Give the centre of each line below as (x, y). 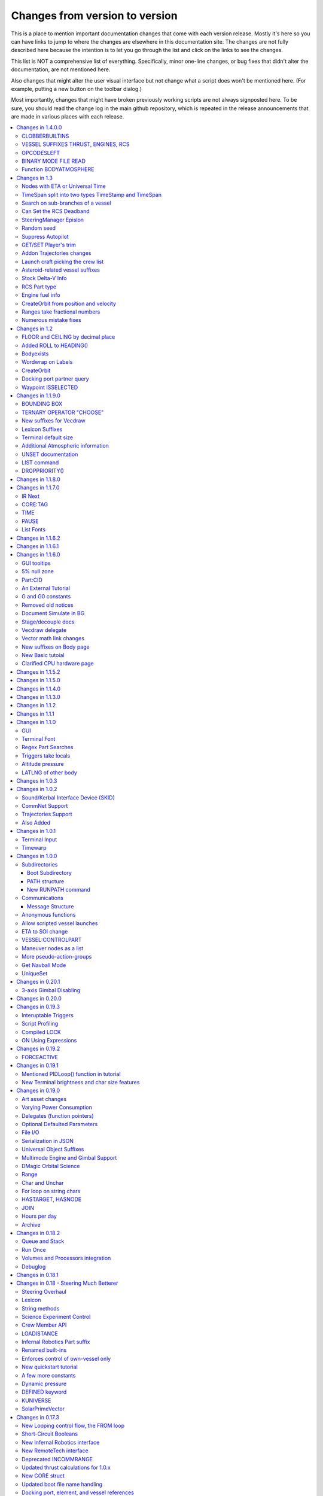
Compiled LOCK (41, 1032)
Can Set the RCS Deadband (56, 211)
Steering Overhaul (44, 1291)
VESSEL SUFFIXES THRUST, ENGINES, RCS (76, 144)
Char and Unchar (43, 1182)
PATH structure (46, 881)
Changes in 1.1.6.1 (38, 546)
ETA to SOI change (45, 931)
